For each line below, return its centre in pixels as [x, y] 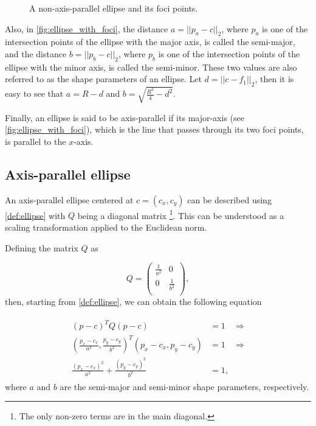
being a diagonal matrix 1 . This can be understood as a [181, 214]
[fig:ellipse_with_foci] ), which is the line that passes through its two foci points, [154, 129]
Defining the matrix [42, 247]
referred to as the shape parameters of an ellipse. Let [103, 79]
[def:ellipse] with [35, 215]
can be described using [229, 199]
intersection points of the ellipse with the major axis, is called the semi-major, [150, 42]
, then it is [274, 79]
